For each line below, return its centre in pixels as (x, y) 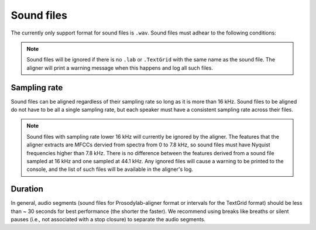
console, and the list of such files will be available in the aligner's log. (110, 169)
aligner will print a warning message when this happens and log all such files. (120, 68)
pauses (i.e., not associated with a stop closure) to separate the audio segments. (108, 219)
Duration (27, 189)
